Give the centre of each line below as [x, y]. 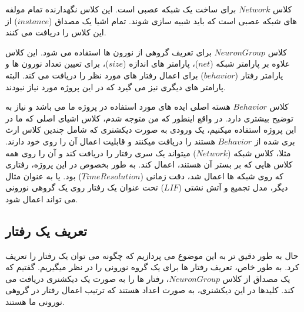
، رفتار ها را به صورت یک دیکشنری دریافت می [87, 278]
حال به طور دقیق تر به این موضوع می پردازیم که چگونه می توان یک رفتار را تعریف [152, 255]
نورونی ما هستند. [35, 302]
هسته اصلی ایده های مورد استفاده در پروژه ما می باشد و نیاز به [118, 106]
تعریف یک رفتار [46, 230]
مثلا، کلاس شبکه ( [259, 152]
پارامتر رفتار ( [259, 75]
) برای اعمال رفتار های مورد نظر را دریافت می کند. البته [105, 75]
